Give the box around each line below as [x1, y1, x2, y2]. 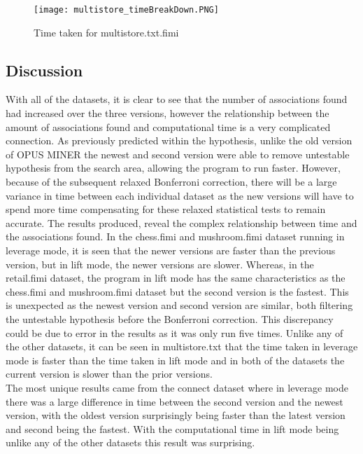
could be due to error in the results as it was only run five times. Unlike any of [6, 325, 343, 340]
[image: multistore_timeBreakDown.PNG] [34, 5, 219, 15]
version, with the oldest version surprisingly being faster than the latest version [6, 408, 346, 422]
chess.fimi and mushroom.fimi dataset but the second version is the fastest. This [6, 284, 349, 298]
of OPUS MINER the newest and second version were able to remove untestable [6, 146, 350, 161]
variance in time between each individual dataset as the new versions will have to [6, 188, 354, 202]
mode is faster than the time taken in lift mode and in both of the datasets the [6, 352, 345, 367]
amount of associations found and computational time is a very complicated [6, 119, 331, 134]
